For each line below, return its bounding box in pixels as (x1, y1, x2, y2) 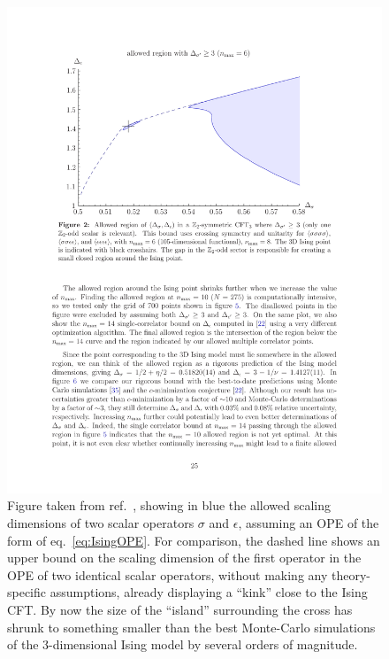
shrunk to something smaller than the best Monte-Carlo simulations (7, 617, 376, 636)
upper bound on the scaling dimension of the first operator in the (7, 548, 362, 567)
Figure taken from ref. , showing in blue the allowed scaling (7, 496, 332, 515)
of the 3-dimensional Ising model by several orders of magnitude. (7, 635, 358, 654)
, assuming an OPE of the (238, 514, 379, 532)
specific (7, 583, 47, 601)
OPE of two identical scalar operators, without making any (7, 565, 328, 584)
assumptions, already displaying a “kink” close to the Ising (50, 583, 368, 601)
